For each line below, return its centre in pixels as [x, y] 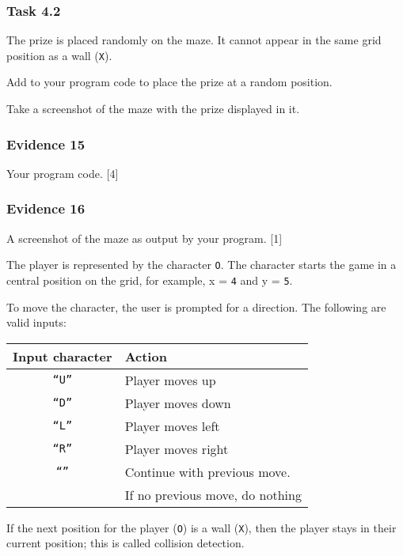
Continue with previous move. [207, 471]
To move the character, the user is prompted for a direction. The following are [196, 306]
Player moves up [170, 380]
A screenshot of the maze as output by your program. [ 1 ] [144, 238]
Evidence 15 [46, 144]
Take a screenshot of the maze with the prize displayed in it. [153, 109]
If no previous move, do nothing [213, 494]
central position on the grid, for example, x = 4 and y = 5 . [150, 280]
